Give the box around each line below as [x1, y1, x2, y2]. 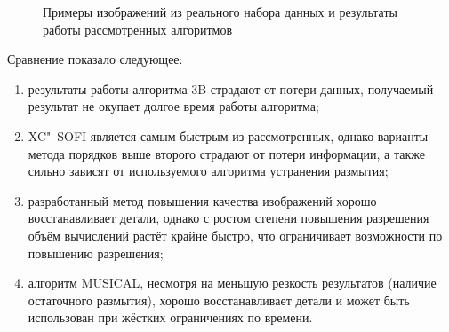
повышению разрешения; [28, 243, 164, 262]
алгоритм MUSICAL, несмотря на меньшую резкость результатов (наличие [28, 273, 437, 292]
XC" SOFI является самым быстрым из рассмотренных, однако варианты [28, 126, 429, 145]
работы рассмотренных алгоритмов [43, 20, 233, 38]
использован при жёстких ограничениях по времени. [28, 308, 313, 327]
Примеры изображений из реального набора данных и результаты [43, 3, 397, 20]
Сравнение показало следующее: [7, 50, 183, 68]
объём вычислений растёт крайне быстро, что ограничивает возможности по [28, 225, 443, 244]
